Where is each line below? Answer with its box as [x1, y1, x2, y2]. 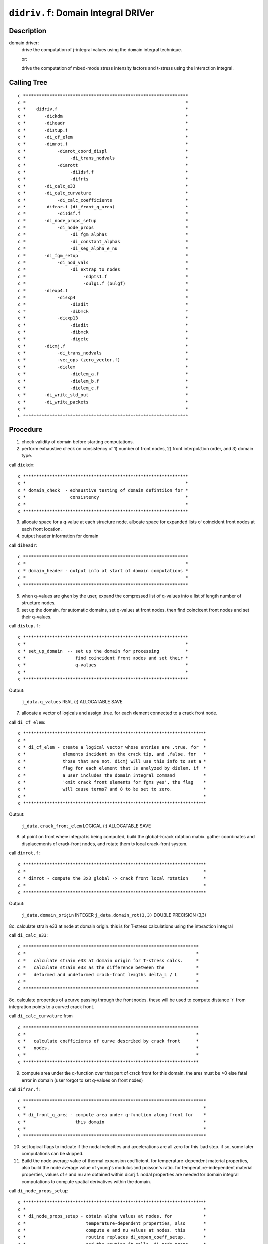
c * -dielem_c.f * [18, 385, 188, 391]
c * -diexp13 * [18, 315, 188, 321]
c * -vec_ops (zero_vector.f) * [18, 357, 188, 363]
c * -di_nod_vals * [18, 260, 188, 266]
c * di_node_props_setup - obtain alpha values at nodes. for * [18, 1213, 206, 1219]
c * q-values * [18, 662, 188, 668]
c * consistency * [18, 494, 188, 500]
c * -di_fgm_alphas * [18, 232, 188, 237]
